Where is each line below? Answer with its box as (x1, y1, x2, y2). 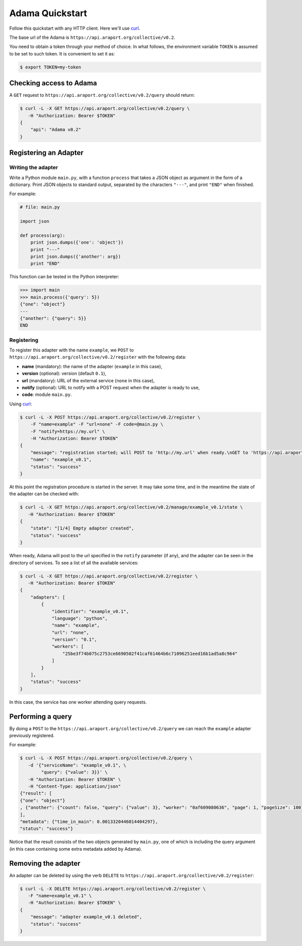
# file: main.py (20, 204, 60, 210)
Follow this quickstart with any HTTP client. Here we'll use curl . (9, 25, 140, 31)
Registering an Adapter (9, 149, 84, 157)
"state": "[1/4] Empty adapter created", (30, 525, 134, 531)
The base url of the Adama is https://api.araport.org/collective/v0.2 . (9, 34, 176, 40)
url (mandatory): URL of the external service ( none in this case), (22, 377, 155, 383)
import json (20, 218, 50, 224)
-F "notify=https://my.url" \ (30, 429, 105, 434)
